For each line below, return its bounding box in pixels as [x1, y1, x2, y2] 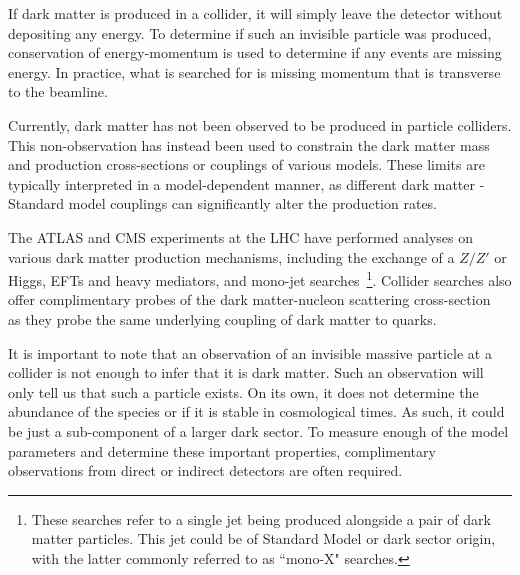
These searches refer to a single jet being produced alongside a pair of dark [31, 508, 491, 529]
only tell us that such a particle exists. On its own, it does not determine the [8, 381, 479, 402]
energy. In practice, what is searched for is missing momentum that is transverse [8, 61, 501, 82]
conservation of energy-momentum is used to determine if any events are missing [8, 42, 502, 63]
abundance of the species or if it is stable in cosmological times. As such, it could [8, 401, 505, 422]
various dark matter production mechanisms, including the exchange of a [8, 246, 455, 267]
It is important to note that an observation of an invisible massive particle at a [8, 342, 492, 363]
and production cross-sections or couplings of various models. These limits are [8, 154, 485, 175]
